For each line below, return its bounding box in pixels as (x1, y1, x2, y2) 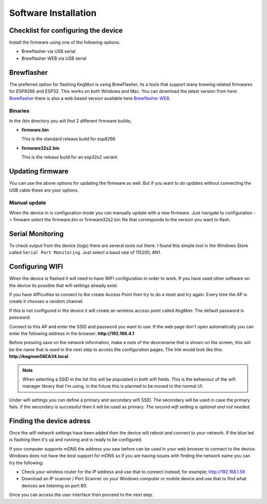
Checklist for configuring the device (9, 26, 123, 35)
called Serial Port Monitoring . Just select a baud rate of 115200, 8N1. (9, 250, 162, 255)
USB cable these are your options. (9, 187, 79, 193)
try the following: (9, 459, 44, 465)
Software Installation (9, 7, 96, 18)
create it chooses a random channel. (9, 299, 84, 304)
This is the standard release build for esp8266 (21, 136, 116, 142)
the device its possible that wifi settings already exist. (9, 282, 118, 288)
